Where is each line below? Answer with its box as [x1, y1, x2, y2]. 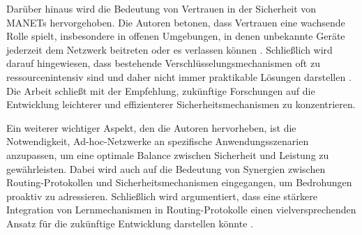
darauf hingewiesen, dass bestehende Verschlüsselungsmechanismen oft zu [6, 56, 320, 70]
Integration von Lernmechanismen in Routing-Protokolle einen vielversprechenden [6, 202, 356, 217]
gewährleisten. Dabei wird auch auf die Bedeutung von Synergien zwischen [6, 161, 326, 176]
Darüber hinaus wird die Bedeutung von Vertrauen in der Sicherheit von [6, 1, 317, 15]
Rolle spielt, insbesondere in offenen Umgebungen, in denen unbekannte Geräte [6, 29, 345, 43]
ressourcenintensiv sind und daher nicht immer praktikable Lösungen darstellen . [6, 69, 352, 84]
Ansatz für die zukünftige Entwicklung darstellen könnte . [6, 215, 253, 230]
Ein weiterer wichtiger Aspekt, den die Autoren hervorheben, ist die [6, 120, 296, 135]
